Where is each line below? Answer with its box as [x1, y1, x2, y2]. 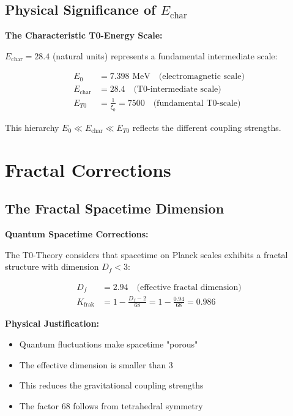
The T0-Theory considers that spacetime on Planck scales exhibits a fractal [5, 248, 288, 261]
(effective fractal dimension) [136, 283, 242, 292]
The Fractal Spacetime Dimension [5, 199, 224, 218]
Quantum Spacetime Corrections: [5, 227, 149, 240]
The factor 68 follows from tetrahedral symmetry [19, 399, 203, 412]
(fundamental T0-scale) [153, 98, 241, 108]
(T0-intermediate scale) [133, 85, 221, 94]
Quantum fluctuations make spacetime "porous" [19, 337, 198, 350]
